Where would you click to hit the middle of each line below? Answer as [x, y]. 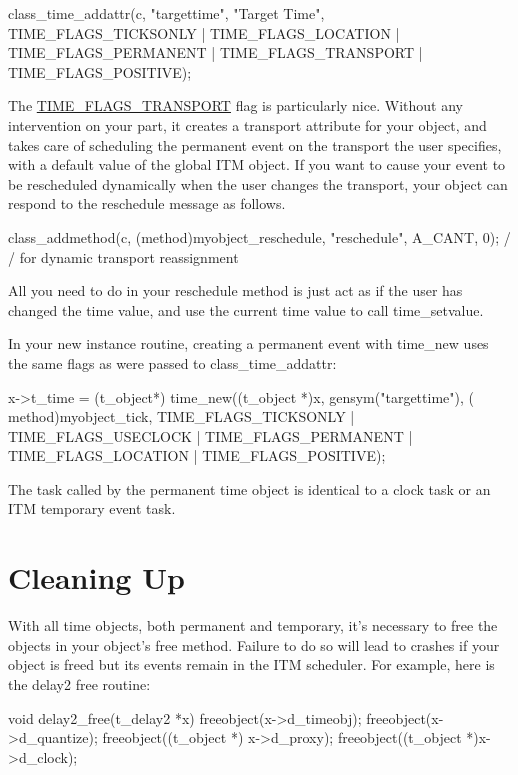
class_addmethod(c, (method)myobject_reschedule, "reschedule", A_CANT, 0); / [259, 236]
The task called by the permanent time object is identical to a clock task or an [249, 488]
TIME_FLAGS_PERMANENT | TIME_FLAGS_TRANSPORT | [215, 52]
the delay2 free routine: [79, 683]
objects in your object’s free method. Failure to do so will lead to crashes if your [254, 644]
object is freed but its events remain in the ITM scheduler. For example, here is [251, 664]
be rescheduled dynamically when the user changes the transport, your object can [258, 183]
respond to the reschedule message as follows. [147, 203]
